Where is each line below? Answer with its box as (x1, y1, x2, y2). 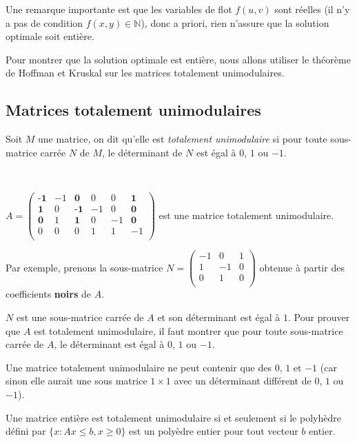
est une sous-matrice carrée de (16, 309, 144, 324)
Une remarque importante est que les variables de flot (6, 2, 232, 16)
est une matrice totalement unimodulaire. (159, 207, 334, 222)
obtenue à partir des (259, 260, 345, 274)
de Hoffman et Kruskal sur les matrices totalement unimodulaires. (6, 65, 285, 80)
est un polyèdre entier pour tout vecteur (129, 424, 298, 438)
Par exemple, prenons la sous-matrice (6, 260, 163, 274)
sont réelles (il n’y (274, 2, 350, 16)
